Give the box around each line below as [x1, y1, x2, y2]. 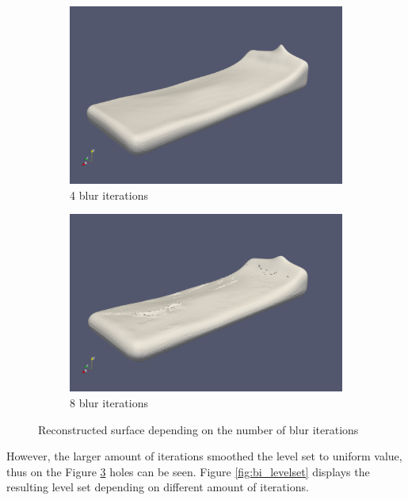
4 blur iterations [70, 186, 148, 203]
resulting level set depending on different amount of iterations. [6, 479, 309, 495]
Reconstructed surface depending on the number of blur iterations [38, 421, 359, 437]
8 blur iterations [70, 394, 148, 410]
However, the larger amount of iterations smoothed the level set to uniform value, [6, 448, 402, 464]
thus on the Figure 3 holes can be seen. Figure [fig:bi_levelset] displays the [6, 463, 370, 479]
